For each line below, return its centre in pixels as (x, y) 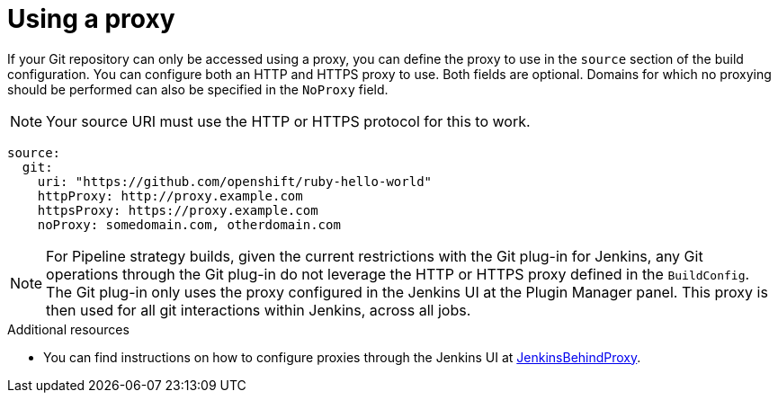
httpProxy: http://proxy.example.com (170, 196)
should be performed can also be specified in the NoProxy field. (198, 89)
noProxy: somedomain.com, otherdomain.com (189, 224)
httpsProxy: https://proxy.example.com (178, 210)
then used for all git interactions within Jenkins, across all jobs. (259, 310)
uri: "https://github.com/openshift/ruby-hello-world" (235, 181)
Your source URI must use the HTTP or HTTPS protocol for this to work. (288, 121)
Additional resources (68, 329)
